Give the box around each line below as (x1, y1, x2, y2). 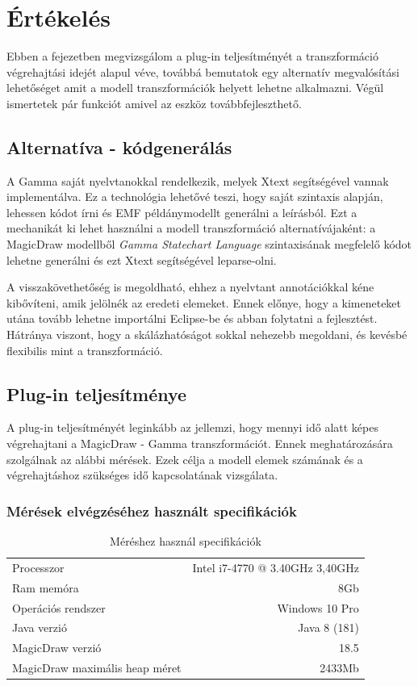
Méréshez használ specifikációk (110, 533, 261, 550)
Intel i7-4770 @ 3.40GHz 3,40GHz (192, 558, 359, 575)
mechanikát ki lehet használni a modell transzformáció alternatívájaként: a (6, 220, 376, 236)
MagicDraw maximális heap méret (12, 659, 182, 676)
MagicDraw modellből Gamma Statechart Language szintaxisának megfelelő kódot (6, 236, 412, 253)
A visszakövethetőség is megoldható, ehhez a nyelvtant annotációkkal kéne (6, 278, 374, 295)
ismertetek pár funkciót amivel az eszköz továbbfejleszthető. (6, 94, 302, 111)
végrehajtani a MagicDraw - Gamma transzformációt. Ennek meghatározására (6, 435, 393, 452)
